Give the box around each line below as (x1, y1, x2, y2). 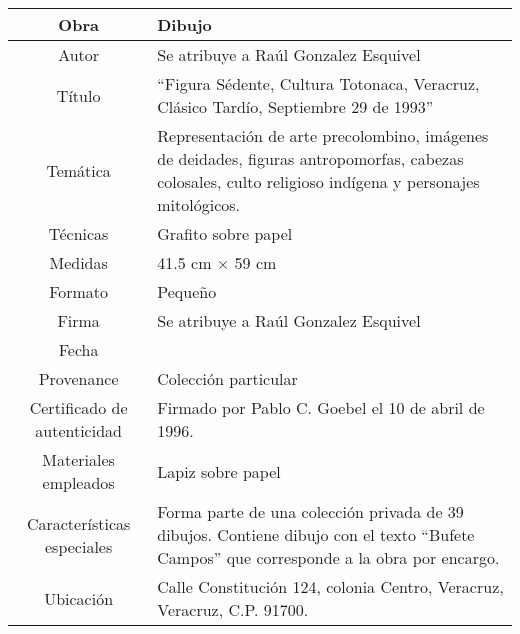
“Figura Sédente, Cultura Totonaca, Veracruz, (157, 72, 480, 95)
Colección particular (157, 367, 298, 390)
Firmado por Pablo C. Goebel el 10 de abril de (157, 396, 485, 419)
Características (26, 511, 131, 535)
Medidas (49, 251, 108, 274)
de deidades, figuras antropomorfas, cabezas (157, 147, 464, 170)
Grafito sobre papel (157, 222, 293, 245)
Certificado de (29, 396, 128, 419)
